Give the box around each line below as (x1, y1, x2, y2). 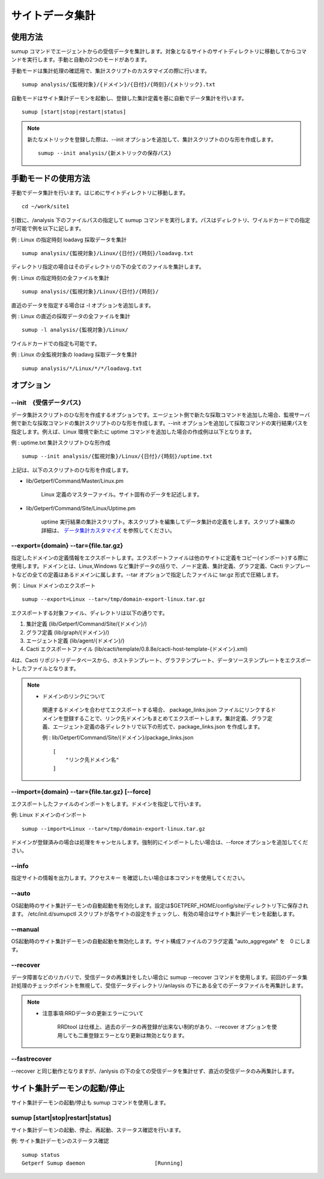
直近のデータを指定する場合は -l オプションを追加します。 (11, 301, 154, 309)
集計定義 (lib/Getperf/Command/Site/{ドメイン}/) (26, 620, 147, 627)
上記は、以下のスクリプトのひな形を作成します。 (11, 466, 132, 474)
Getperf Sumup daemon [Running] (22, 1159, 183, 1166)
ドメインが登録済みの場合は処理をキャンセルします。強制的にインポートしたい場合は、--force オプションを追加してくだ (11, 838, 308, 846)
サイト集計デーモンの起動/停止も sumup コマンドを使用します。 (11, 1099, 169, 1106)
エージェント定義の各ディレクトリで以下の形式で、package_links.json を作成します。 (52, 723, 263, 731)
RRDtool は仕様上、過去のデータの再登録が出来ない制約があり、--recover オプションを (57, 1024, 272, 1031)
